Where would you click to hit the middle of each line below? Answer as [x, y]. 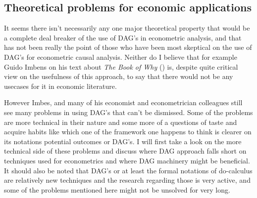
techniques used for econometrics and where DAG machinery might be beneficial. [127, 160]
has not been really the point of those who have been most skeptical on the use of [128, 47]
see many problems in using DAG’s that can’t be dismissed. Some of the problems [128, 112]
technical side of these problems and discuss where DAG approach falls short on [125, 151]
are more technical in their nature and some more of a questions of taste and [121, 122]
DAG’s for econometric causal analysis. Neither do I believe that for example [121, 57]
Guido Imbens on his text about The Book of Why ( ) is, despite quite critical [121, 66]
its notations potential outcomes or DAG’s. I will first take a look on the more [123, 141]
